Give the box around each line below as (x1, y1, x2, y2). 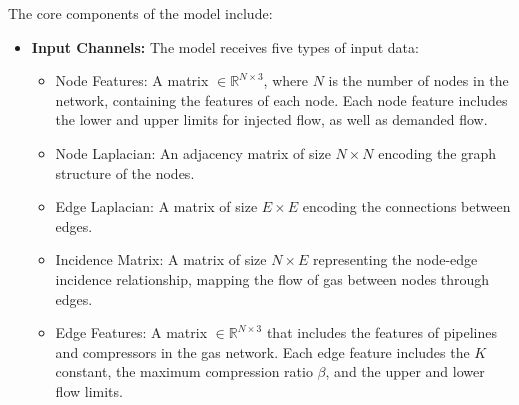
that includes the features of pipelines (266, 322, 498, 343)
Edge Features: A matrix (55, 322, 208, 343)
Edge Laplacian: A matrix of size (55, 196, 258, 217)
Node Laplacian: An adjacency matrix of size (55, 142, 331, 163)
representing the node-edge (313, 249, 478, 270)
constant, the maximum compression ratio (55, 361, 313, 382)
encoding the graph (378, 142, 497, 163)
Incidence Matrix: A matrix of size (55, 249, 267, 270)
